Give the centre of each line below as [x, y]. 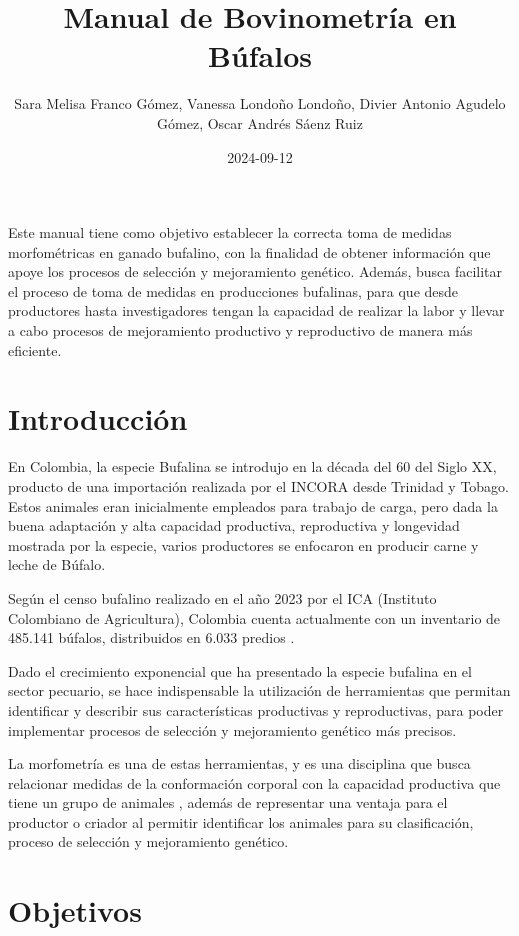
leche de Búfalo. [57, 564]
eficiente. [35, 349]
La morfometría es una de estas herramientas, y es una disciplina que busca [239, 763]
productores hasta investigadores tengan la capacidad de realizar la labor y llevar [256, 310]
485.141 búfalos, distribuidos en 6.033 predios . [151, 637]
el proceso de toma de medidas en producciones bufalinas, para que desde [233, 290]
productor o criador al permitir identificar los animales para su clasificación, [241, 821]
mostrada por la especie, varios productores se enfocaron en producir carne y [243, 544]
